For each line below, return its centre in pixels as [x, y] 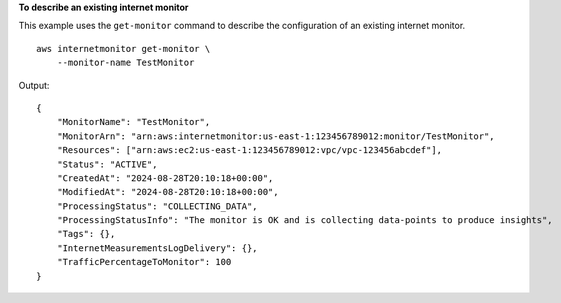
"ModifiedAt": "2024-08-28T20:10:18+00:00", [167, 192]
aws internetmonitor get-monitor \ [123, 48]
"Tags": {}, [86, 234]
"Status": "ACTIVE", [107, 164]
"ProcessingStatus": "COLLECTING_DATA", [157, 206]
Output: [34, 85]
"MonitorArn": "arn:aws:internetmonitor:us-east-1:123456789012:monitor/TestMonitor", [275, 136]
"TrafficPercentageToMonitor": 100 [144, 262]
